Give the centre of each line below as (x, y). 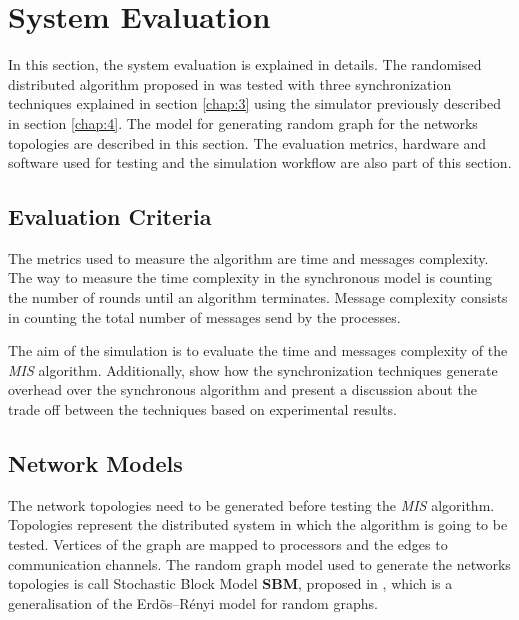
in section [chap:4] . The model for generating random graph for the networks (243, 122)
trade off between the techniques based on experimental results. (202, 409)
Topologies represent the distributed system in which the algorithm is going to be (258, 524)
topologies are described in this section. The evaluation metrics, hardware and (247, 142)
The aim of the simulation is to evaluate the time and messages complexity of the (258, 350)
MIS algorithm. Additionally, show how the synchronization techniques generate (253, 369)
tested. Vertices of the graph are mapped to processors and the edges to (228, 544)
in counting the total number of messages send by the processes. (204, 316)
